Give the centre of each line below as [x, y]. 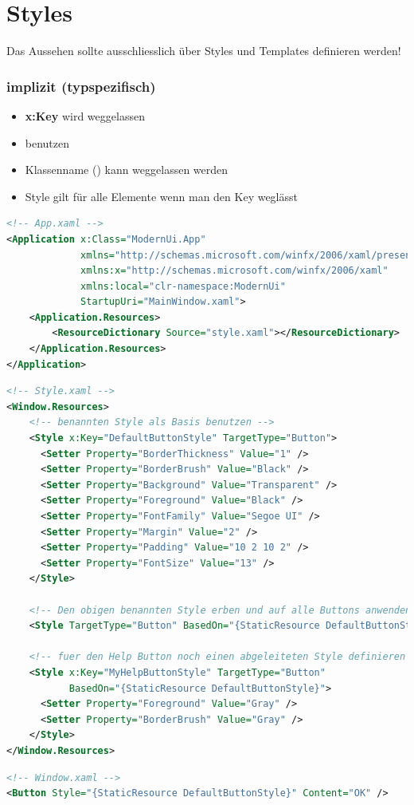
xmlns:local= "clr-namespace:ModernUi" [183, 286]
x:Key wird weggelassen [85, 115]
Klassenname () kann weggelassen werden [127, 170]
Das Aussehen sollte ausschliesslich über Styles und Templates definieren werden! [204, 51]
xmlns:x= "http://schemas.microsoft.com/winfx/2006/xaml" [234, 271]
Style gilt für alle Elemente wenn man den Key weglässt [161, 196]
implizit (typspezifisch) [81, 86]
